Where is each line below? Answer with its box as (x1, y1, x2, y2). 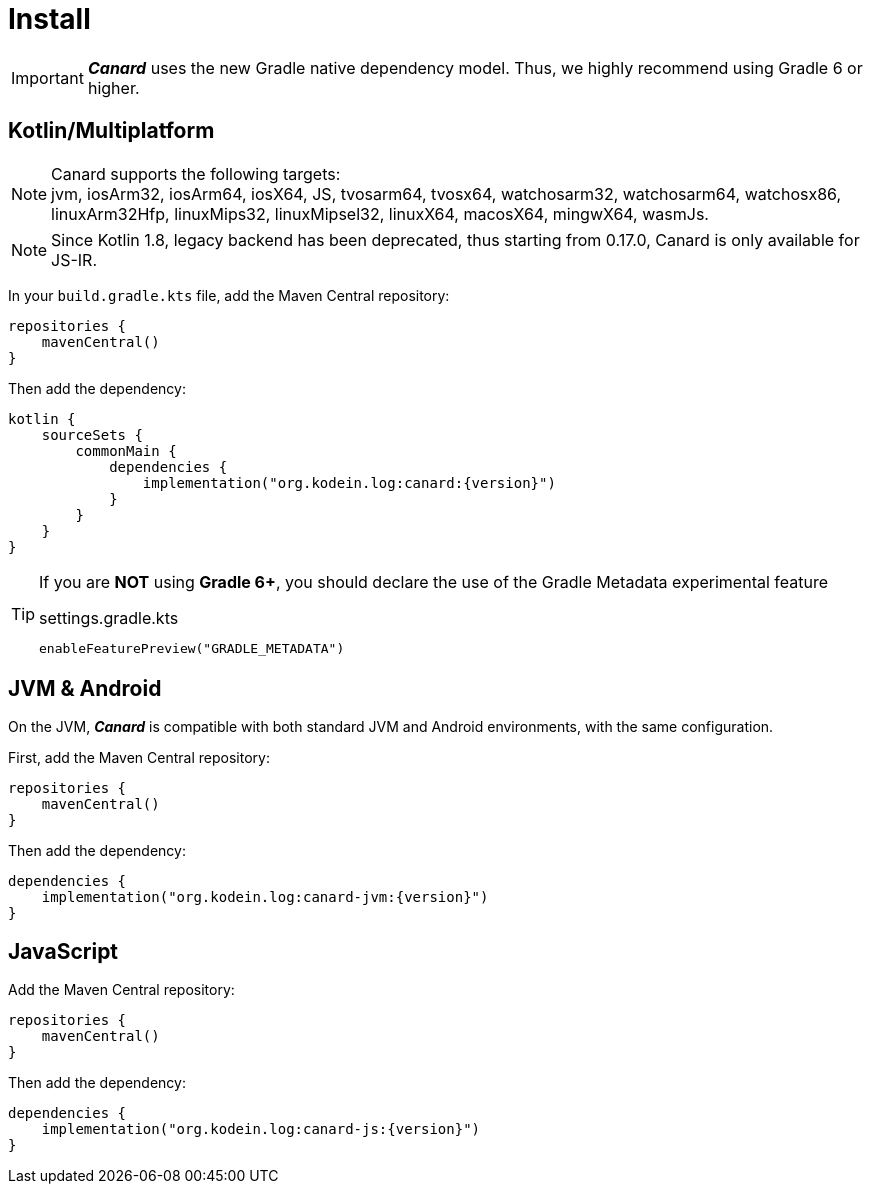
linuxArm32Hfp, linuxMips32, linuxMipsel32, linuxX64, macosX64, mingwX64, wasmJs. (51, 203, 709, 224)
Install (8, 2, 91, 36)
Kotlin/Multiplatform (8, 118, 215, 144)
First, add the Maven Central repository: (8, 749, 270, 767)
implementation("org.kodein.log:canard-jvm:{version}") (41, 889, 489, 906)
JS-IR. (51, 249, 98, 270)
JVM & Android (8, 676, 162, 702)
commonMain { (75, 442, 177, 459)
